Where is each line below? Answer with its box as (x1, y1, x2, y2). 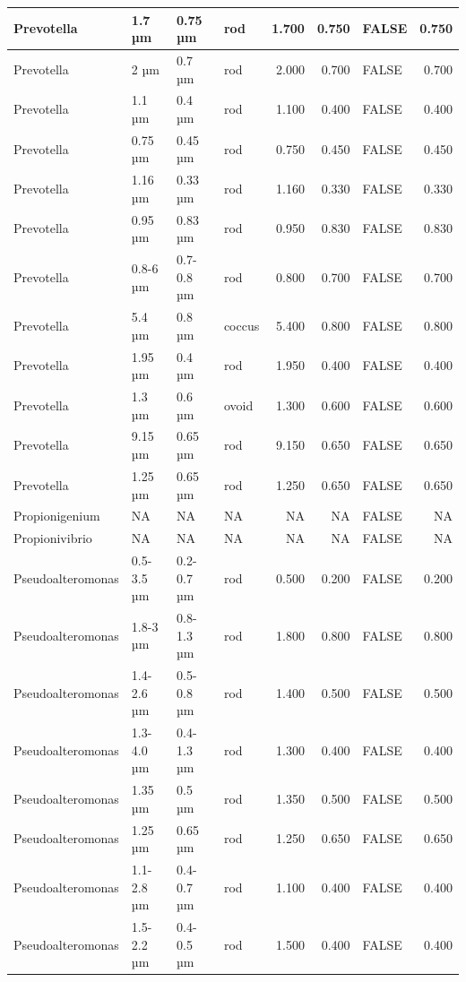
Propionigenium (13, 506, 100, 525)
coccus (223, 315, 260, 334)
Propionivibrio (13, 529, 92, 547)
